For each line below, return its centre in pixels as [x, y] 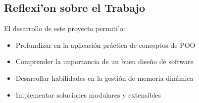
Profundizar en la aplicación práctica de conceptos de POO [105, 45]
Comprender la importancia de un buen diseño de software [104, 61]
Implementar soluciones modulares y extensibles [88, 94]
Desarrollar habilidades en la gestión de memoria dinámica [104, 78]
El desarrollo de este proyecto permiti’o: [65, 28]
